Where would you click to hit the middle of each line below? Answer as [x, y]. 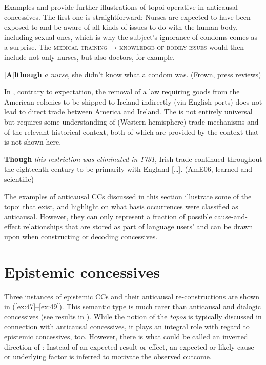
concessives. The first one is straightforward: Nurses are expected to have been [127, 17]
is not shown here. [33, 142]
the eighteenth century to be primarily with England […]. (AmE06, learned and [128, 169]
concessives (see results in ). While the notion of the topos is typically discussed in [133, 316]
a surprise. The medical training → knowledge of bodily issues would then [124, 47]
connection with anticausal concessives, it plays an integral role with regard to [127, 326]
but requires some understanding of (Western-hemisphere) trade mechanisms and [131, 121]
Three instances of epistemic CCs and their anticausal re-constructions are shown [132, 296]
